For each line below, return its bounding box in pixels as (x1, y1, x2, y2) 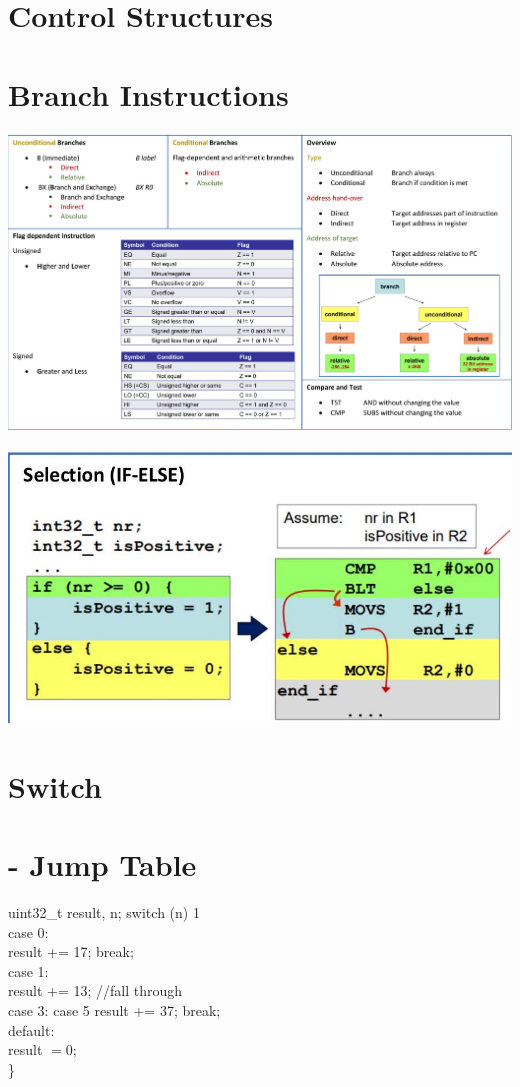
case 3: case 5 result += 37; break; (8, 1000, 221, 1021)
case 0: (8, 921, 49, 942)
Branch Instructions (8, 73, 289, 114)
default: (8, 1019, 55, 1040)
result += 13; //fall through (8, 980, 183, 1001)
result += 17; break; (8, 941, 134, 962)
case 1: (8, 960, 49, 981)
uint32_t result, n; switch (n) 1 (8, 902, 200, 923)
